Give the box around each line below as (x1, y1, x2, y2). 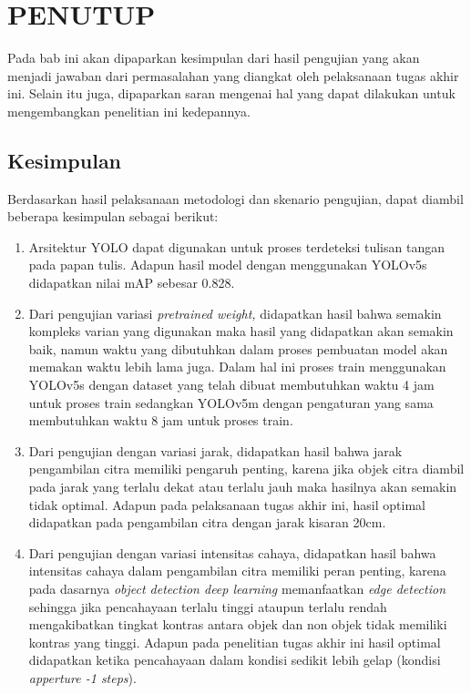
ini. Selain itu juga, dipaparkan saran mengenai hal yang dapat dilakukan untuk (7, 84, 456, 103)
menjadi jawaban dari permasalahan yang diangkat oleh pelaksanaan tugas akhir (7, 66, 459, 85)
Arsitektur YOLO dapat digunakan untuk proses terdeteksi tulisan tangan (28, 237, 445, 256)
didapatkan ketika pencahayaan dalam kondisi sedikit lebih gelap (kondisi (28, 650, 441, 669)
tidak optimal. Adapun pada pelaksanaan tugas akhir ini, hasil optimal (28, 495, 425, 514)
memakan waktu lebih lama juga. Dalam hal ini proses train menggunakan (28, 357, 446, 376)
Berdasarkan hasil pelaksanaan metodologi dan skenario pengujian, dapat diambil (7, 189, 464, 208)
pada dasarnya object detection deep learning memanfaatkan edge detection (28, 578, 446, 597)
